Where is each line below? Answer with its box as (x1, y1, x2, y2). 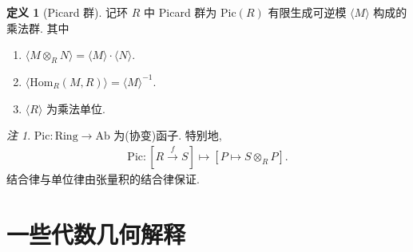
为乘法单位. (46, 100, 105, 116)
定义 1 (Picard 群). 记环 (6, 4, 129, 20)
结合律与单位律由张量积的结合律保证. (6, 170, 200, 187)
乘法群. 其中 (6, 19, 69, 36)
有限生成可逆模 (268, 4, 347, 20)
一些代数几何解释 (6, 217, 186, 250)
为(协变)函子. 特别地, (113, 127, 222, 144)
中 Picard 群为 (144, 4, 217, 20)
